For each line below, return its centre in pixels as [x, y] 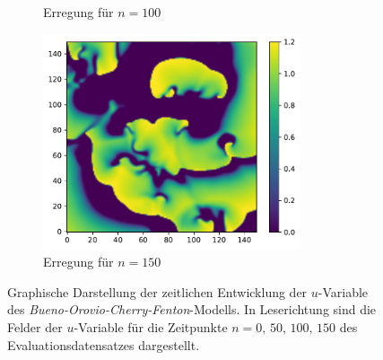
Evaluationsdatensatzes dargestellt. [104, 344]
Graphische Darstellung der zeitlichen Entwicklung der [157, 291]
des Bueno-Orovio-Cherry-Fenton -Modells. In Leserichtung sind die [192, 309]
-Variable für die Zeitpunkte [151, 326]
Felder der [35, 326]
